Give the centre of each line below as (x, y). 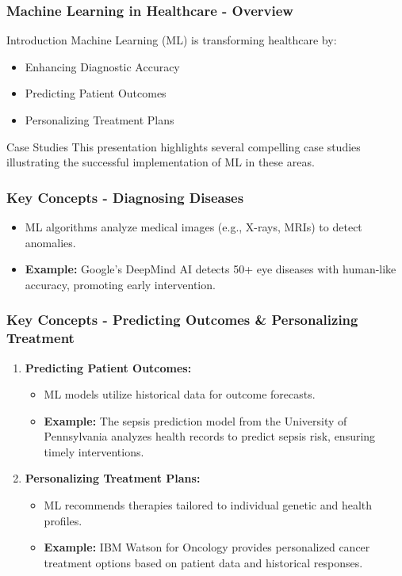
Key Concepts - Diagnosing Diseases (125, 197)
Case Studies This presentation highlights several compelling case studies (184, 146)
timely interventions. (94, 451)
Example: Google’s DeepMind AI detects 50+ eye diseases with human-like (211, 269)
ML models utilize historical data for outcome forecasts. (180, 394)
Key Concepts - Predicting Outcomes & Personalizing (182, 320)
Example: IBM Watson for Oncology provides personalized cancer (207, 547)
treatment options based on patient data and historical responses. (203, 562)
